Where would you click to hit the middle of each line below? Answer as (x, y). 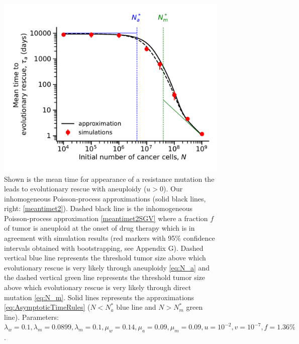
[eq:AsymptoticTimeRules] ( (47, 307)
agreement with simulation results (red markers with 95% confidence (110, 238)
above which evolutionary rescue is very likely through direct (98, 287)
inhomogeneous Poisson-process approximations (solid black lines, (105, 198)
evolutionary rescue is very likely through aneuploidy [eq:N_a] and (107, 267)
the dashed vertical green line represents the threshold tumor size (105, 277)
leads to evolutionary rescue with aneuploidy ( (75, 189)
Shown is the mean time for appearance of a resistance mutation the (109, 179)
